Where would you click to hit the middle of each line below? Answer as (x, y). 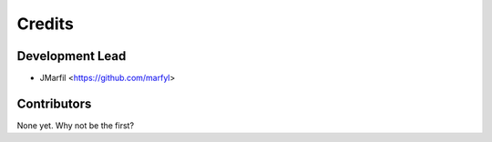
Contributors (54, 103)
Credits (46, 24)
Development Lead (72, 56)
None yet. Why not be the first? (76, 125)
